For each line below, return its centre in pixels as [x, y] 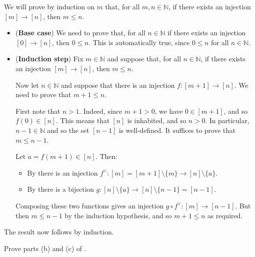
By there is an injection [63, 172]
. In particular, [227, 120]
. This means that [83, 120]
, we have [169, 111]
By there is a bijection [61, 189]
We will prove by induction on [49, 6]
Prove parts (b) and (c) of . [45, 248]
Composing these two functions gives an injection [89, 205]
